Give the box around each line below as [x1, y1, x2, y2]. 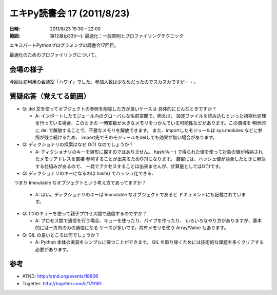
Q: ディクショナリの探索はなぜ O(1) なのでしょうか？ [22, 141, 134, 147]
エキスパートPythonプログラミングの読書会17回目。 [9, 42, 119, 48]
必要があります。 [35, 246, 71, 252]
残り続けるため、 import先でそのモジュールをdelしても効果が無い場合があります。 [44, 134, 217, 141]
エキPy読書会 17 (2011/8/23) [9, 8, 130, 19]
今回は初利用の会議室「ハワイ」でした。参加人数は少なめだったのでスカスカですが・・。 [9, 79, 199, 85]
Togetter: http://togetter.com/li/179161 [22, 280, 102, 286]
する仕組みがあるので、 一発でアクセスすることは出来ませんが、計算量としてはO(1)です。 [35, 163, 224, 169]
